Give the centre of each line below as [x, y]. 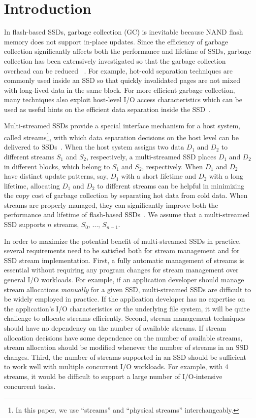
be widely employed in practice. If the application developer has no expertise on [125, 299]
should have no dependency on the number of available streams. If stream [115, 328]
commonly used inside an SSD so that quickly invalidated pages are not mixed [122, 80]
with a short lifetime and [159, 176]
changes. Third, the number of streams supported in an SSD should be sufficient [125, 357]
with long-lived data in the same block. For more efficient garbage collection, [120, 90]
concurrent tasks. [30, 386]
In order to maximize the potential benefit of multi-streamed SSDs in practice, [123, 241]
